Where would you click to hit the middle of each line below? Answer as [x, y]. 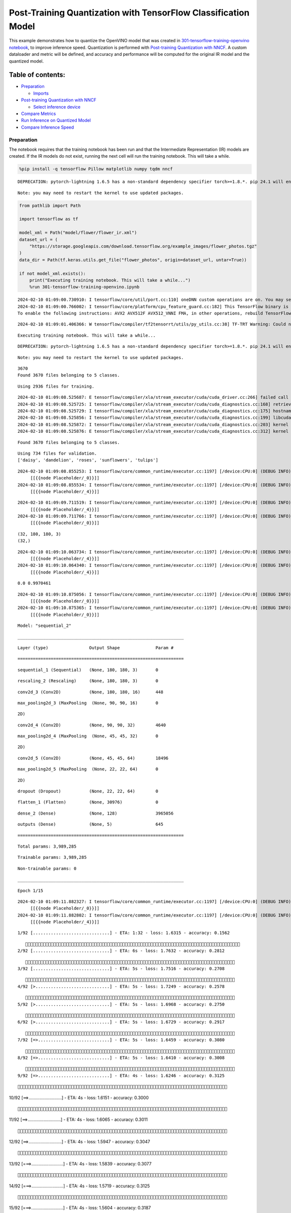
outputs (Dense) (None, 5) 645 [90, 824]
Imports [41, 93]
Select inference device [57, 107]
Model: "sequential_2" [45, 626]
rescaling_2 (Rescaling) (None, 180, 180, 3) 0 [88, 681]
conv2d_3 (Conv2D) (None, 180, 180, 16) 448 [90, 692]
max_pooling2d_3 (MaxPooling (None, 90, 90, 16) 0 [88, 703]
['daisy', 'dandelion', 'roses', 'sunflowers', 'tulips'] [88, 460]
